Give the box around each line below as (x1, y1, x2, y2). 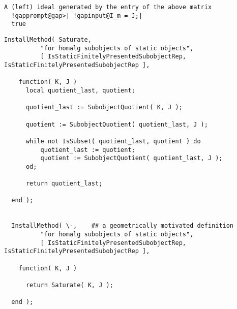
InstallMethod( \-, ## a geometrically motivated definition (11, 222, 234, 230)
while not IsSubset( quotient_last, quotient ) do (25, 137, 201, 145)
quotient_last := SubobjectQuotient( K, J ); (25, 104, 183, 111)
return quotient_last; (25, 180, 103, 188)
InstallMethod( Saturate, (4, 36, 92, 43)
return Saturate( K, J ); (25, 282, 113, 289)
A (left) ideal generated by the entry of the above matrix (4, 4, 212, 11)
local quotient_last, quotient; (25, 86, 135, 94)
